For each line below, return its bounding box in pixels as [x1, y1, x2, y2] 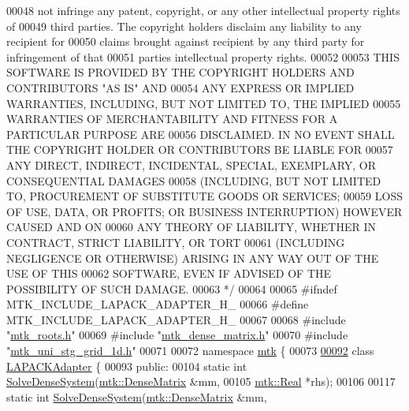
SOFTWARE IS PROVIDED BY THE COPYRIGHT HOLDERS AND [6, 64, 355, 80]
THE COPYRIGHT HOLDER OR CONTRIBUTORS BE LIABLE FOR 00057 [6, 141, 393, 158]
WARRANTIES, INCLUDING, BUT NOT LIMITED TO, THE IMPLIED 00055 [6, 95, 401, 111]
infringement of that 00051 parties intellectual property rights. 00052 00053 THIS [6, 48, 400, 65]
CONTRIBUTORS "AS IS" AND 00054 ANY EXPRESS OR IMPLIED [6, 79, 355, 95]
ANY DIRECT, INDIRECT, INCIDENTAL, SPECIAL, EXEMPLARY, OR [6, 156, 377, 173]
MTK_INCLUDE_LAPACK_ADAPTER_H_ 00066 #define [6, 296, 309, 312]
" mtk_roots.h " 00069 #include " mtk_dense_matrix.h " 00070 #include [6, 327, 348, 343]
